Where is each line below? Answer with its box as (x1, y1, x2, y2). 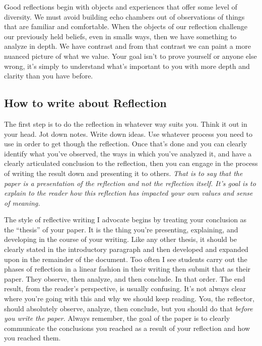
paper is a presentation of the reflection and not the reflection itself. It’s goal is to (4, 178, 256, 188)
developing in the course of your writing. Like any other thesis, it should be (4, 234, 237, 244)
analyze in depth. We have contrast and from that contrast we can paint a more (4, 41, 251, 51)
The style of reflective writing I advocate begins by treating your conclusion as (4, 214, 247, 225)
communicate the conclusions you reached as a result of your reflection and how (4, 322, 250, 333)
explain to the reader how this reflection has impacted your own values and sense (4, 188, 253, 198)
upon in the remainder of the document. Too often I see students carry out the (4, 253, 247, 264)
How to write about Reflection (4, 95, 167, 111)
